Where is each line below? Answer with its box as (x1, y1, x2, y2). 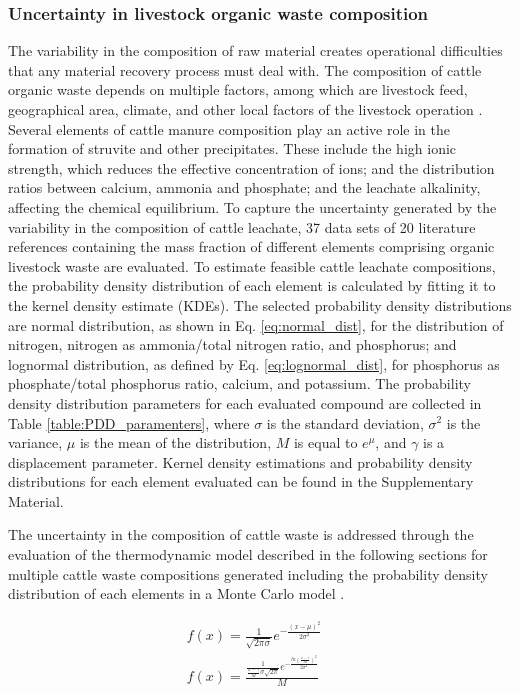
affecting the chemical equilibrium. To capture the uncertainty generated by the (8, 196, 497, 217)
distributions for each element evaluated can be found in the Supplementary (8, 471, 474, 492)
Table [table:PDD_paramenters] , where (8, 412, 250, 433)
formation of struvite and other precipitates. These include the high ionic (8, 138, 457, 159)
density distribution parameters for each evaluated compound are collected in (8, 392, 482, 413)
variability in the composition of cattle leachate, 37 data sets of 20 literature (8, 216, 476, 237)
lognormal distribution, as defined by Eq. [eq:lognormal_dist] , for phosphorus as (8, 353, 500, 374)
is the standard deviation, (266, 412, 424, 433)
